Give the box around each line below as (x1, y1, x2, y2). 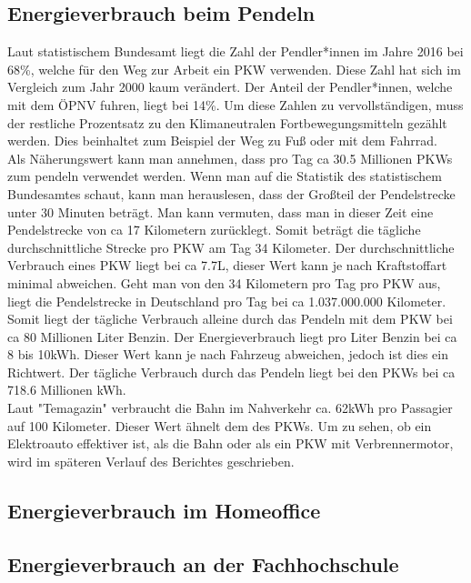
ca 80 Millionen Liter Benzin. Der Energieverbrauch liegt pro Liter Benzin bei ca (7, 327, 457, 346)
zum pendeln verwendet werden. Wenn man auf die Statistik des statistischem (7, 166, 443, 186)
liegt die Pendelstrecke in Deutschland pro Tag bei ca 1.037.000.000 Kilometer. (7, 291, 446, 310)
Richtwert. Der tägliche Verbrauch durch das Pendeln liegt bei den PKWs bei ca (7, 362, 456, 381)
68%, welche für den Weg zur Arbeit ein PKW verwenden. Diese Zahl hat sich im (7, 59, 461, 78)
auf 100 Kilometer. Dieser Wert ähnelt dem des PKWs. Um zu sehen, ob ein (7, 416, 432, 435)
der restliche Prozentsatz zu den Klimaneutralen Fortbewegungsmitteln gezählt (7, 113, 447, 132)
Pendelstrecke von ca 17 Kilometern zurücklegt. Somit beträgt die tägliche (7, 220, 421, 239)
